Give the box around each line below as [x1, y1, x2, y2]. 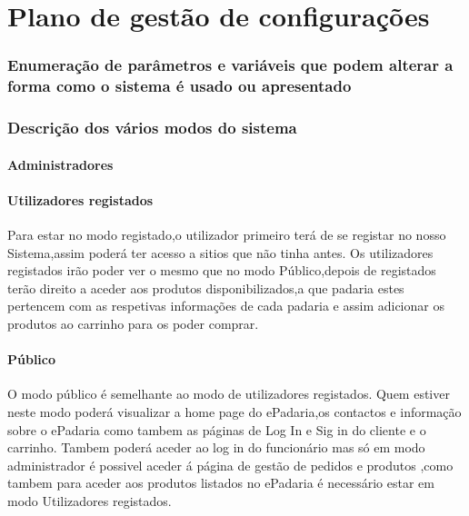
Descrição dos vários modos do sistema [7, 116, 297, 139]
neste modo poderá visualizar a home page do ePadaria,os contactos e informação [7, 402, 462, 421]
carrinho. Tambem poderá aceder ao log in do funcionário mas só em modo [7, 438, 425, 457]
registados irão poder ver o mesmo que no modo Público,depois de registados [7, 261, 436, 280]
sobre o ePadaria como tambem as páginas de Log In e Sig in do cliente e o [7, 420, 426, 439]
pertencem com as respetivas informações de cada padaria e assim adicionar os [7, 296, 444, 315]
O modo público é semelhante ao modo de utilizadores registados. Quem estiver [7, 384, 450, 403]
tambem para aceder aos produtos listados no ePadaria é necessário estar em [7, 473, 434, 492]
